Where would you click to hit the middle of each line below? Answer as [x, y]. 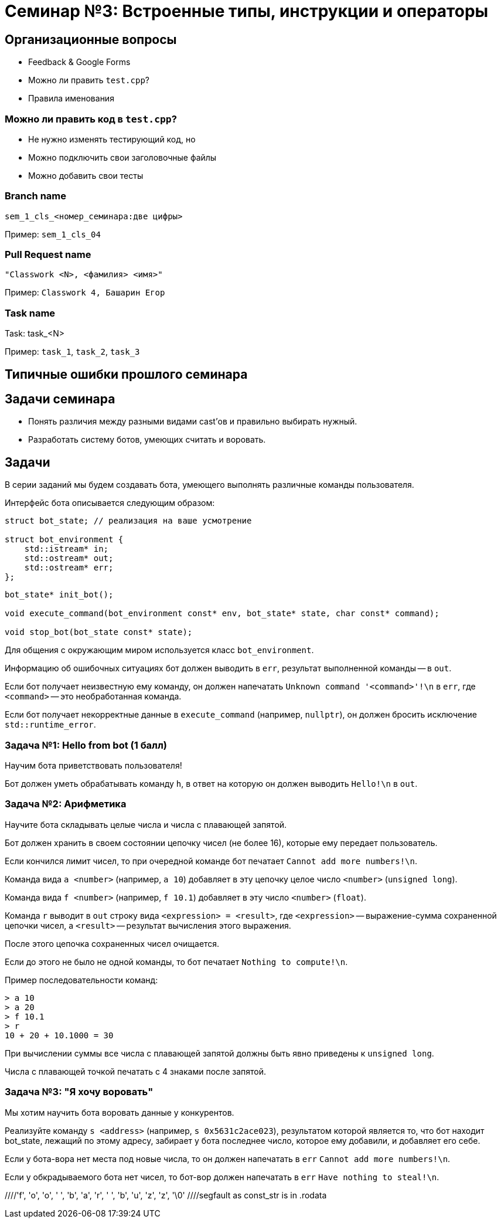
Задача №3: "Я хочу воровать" [79, 1092]
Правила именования [71, 98]
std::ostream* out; [69, 558]
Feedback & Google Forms [79, 62]
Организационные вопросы [91, 39]
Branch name [35, 196]
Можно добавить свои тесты [86, 175]
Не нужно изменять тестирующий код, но [112, 139]
